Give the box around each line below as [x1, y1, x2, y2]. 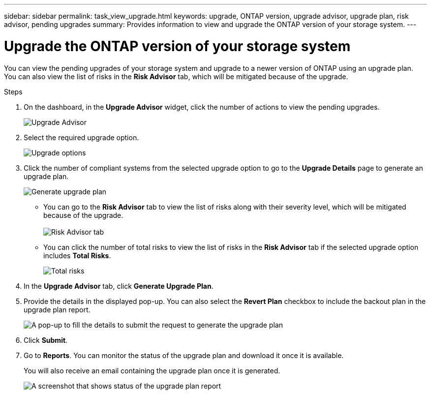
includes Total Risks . [43, 251, 111, 260]
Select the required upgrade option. [24, 133, 139, 142]
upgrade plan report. [24, 305, 91, 314]
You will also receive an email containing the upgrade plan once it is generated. [24, 366, 280, 375]
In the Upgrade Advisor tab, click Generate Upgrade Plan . [24, 281, 214, 290]
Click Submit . [24, 335, 68, 344]
